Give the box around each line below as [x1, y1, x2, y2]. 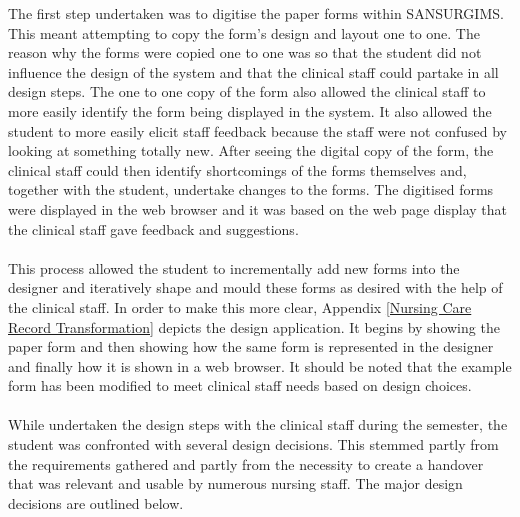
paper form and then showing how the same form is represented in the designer [8, 336, 494, 357]
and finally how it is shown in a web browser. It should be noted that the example [8, 355, 512, 376]
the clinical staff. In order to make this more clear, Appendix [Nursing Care [8, 296, 472, 317]
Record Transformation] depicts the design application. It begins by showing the [8, 316, 500, 337]
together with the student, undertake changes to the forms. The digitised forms [8, 179, 494, 200]
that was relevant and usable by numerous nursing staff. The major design [8, 473, 463, 494]
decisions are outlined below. [8, 492, 184, 513]
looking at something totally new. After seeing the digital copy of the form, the [8, 140, 494, 161]
